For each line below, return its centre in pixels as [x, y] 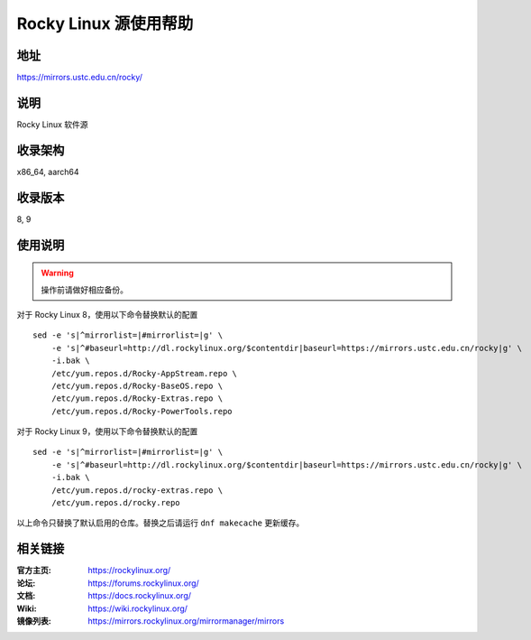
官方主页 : [34, 570]
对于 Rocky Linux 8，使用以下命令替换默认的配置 [107, 314]
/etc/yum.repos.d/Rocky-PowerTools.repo [142, 411]
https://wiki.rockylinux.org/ [138, 608]
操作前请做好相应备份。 [84, 290]
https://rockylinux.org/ [129, 570]
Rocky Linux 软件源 [53, 124]
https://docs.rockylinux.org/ [140, 596]
